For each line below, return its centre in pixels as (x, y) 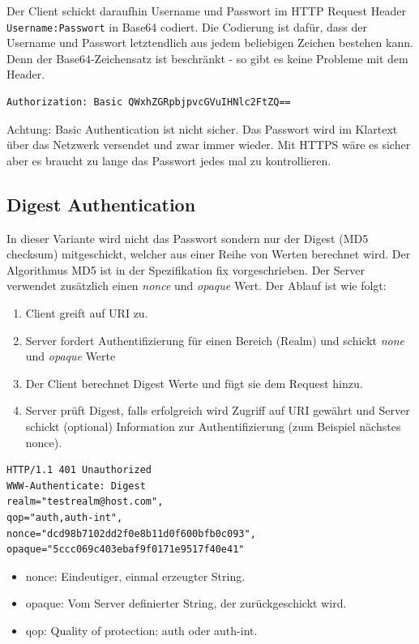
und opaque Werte (71, 356)
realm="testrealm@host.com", (85, 502)
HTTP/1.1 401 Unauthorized (79, 470)
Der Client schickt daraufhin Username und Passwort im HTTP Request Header (206, 11)
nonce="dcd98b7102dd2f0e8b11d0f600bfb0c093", (131, 533)
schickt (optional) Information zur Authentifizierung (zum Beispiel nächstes (213, 426)
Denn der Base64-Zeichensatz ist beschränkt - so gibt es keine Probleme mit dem (207, 58)
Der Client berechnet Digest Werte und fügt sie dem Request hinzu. (194, 383)
